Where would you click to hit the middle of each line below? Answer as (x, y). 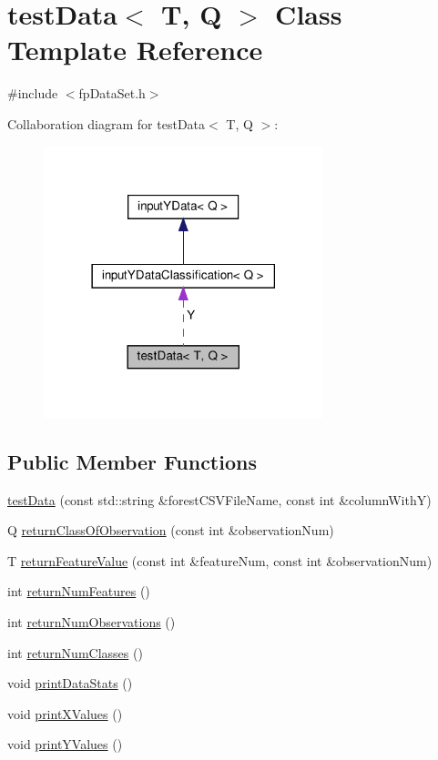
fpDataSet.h (112, 93)
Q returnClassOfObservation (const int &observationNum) (171, 530)
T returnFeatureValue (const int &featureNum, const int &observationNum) (220, 560)
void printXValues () (65, 713)
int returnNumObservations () (92, 622)
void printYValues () (65, 744)
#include (33, 93)
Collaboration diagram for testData (107, 123)
